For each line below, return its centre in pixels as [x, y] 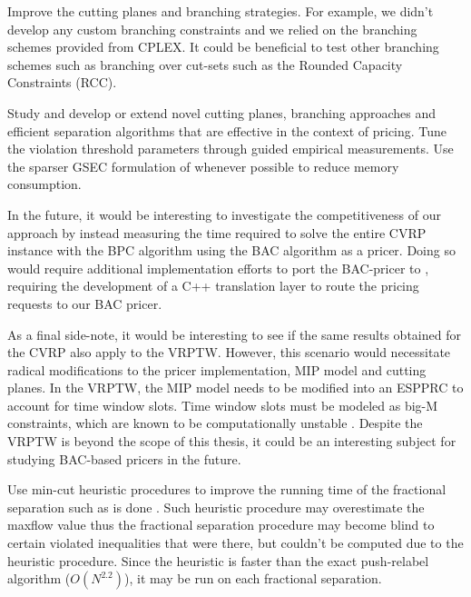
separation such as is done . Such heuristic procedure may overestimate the [216, 507]
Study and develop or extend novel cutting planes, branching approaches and [222, 112]
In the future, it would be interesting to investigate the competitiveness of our [224, 214]
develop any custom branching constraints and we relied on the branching [212, 29]
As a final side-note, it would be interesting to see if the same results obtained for [234, 334]
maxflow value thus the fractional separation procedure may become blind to [221, 525]
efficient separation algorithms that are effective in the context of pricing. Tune [227, 130]
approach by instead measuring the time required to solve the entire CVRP [217, 232]
